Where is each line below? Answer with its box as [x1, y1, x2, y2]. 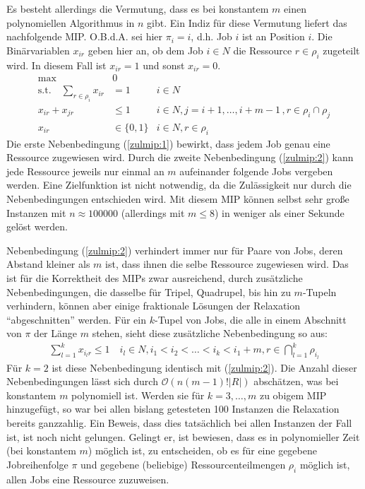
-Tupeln [302, 284, 337, 299]
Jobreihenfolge [6, 456, 68, 471]
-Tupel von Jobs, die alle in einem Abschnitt [154, 312, 347, 326]
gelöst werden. [6, 219, 68, 234]
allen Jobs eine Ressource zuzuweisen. [6, 471, 169, 486]
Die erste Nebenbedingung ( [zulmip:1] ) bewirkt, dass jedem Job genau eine [6, 136, 330, 151]
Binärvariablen [6, 42, 70, 57]
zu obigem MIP [259, 387, 327, 402]
